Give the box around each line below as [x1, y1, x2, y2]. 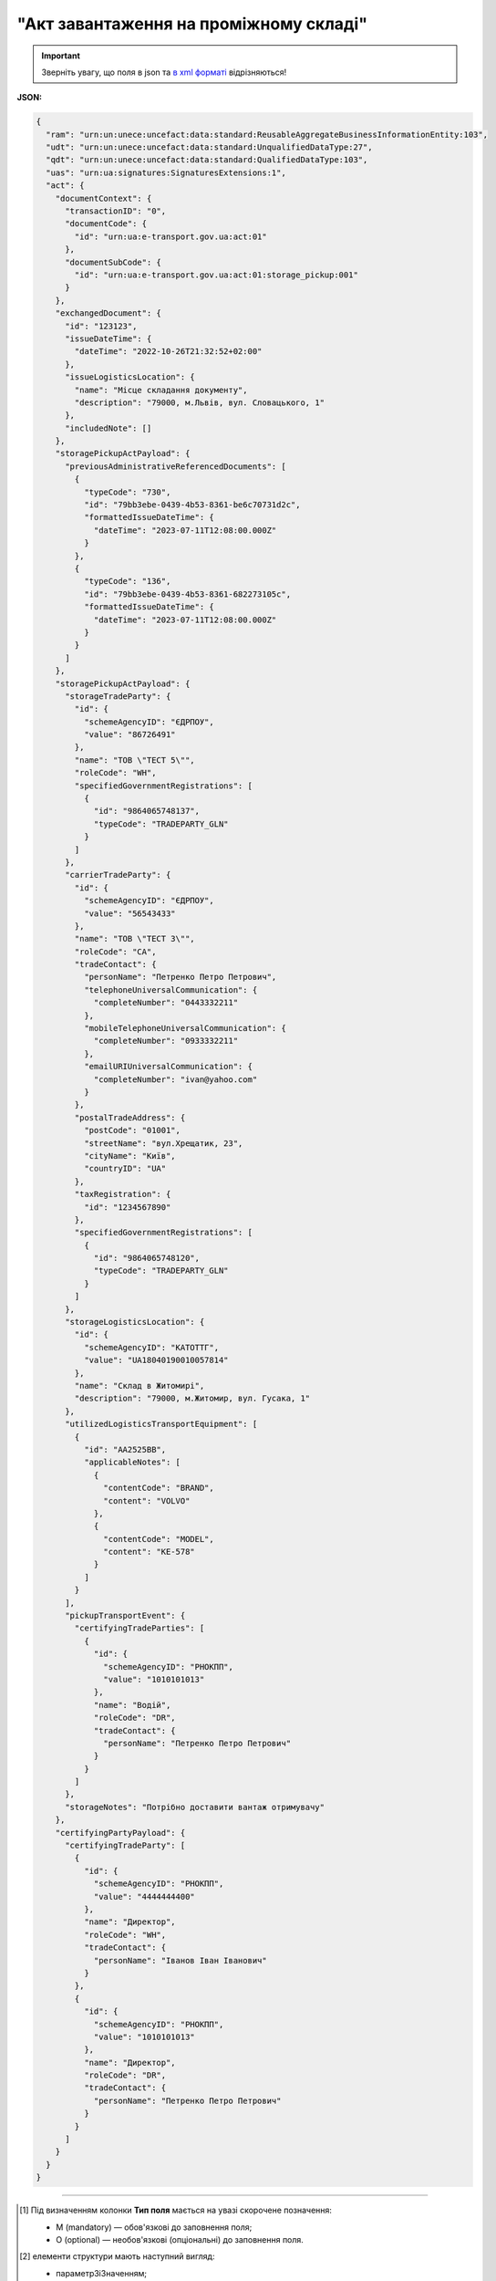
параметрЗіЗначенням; [56, 2267, 148, 2278]
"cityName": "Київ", [83, 1151, 177, 1161]
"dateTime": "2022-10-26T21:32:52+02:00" [74, 347, 263, 357]
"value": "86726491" [83, 730, 177, 740]
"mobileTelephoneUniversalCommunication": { [83, 1023, 286, 1034]
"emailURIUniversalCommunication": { [83, 1061, 253, 1072]
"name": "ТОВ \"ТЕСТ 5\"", [74, 755, 195, 766]
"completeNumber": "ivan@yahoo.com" [93, 1074, 258, 1085]
